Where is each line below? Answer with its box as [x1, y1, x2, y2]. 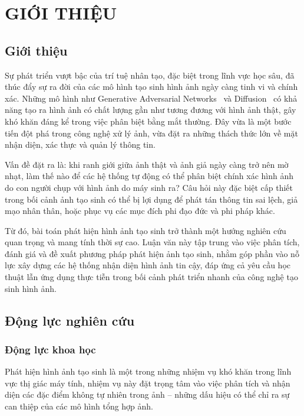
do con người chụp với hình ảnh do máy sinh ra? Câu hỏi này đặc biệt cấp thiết [5, 181, 293, 193]
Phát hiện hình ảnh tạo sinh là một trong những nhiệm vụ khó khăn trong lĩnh [5, 365, 292, 378]
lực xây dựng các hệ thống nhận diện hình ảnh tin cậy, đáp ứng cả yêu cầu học [5, 259, 290, 271]
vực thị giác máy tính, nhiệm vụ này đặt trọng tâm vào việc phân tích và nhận [5, 376, 290, 389]
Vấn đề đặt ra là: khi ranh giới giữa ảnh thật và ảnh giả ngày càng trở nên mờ [5, 158, 289, 170]
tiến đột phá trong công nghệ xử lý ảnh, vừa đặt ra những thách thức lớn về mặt [5, 126, 298, 139]
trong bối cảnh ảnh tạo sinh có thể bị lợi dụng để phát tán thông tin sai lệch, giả [5, 193, 298, 205]
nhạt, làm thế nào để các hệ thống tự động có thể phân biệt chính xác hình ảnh [5, 170, 294, 182]
